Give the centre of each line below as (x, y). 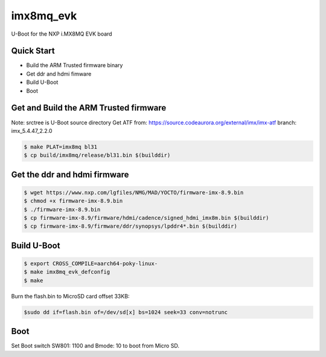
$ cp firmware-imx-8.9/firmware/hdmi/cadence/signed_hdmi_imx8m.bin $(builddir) (146, 218)
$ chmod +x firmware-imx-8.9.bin (73, 201)
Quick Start (33, 51)
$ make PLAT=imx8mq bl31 (61, 147)
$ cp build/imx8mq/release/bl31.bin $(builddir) (97, 155)
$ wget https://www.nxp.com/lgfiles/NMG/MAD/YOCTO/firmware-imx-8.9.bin (134, 192)
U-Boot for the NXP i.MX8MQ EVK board (62, 34)
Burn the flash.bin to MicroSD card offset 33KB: (70, 296)
